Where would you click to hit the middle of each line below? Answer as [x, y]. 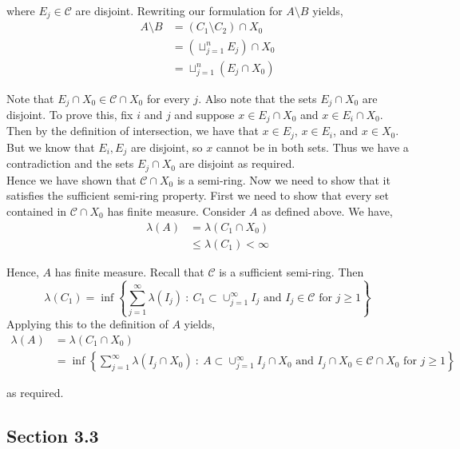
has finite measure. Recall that [129, 271]
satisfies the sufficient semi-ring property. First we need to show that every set [198, 195]
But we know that [51, 147]
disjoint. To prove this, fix [70, 114]
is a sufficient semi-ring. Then [291, 271]
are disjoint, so [167, 147]
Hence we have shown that [71, 179]
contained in [37, 211]
